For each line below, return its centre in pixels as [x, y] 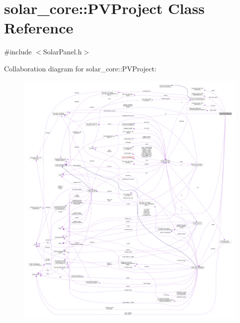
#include [18, 52]
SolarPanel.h [62, 52]
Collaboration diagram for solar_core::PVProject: [80, 68]
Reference [39, 28]
